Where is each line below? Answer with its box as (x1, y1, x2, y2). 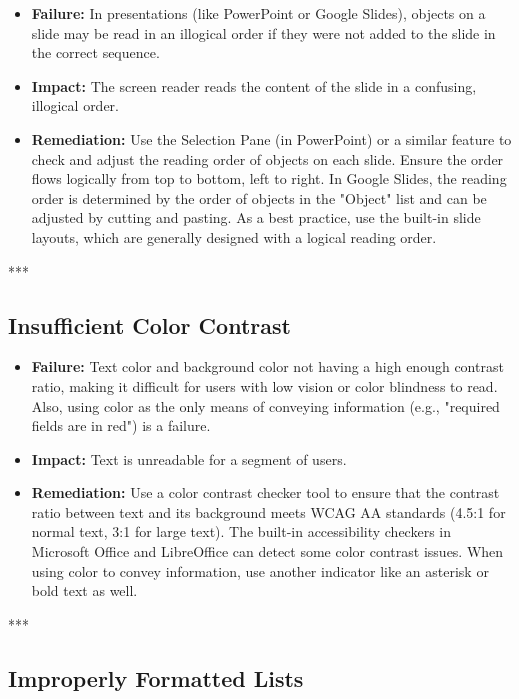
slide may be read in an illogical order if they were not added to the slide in (31, 22, 496, 43)
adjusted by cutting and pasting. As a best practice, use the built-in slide (31, 207, 481, 228)
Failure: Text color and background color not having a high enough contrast (31, 356, 504, 377)
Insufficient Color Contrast (8, 309, 291, 340)
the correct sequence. (31, 42, 160, 63)
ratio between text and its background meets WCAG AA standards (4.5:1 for (31, 501, 506, 522)
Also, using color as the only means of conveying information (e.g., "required (31, 395, 500, 416)
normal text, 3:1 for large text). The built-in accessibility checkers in (31, 521, 451, 542)
